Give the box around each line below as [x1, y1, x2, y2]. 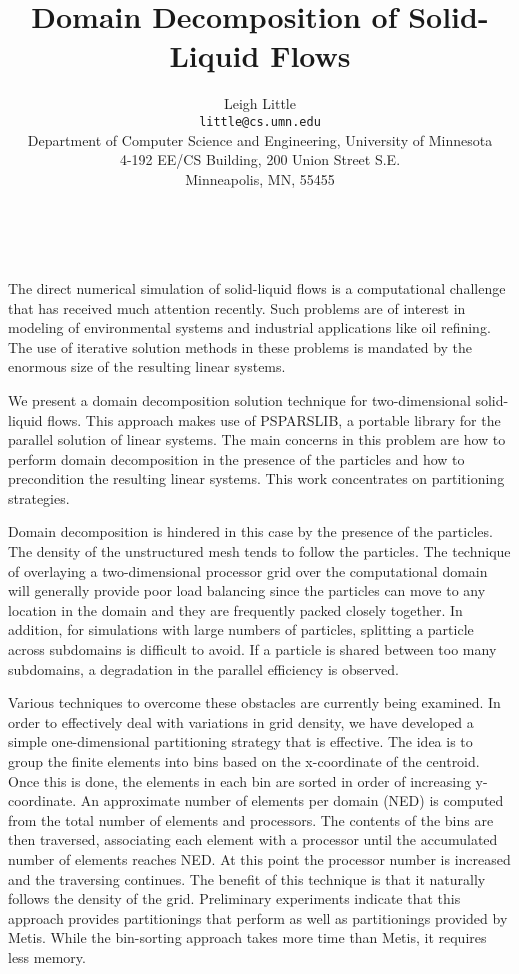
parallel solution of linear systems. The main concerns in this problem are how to [8, 429, 506, 450]
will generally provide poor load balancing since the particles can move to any [8, 580, 486, 601]
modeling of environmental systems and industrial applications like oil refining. [8, 317, 491, 338]
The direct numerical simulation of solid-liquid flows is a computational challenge [8, 277, 506, 298]
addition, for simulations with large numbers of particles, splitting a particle [8, 619, 474, 640]
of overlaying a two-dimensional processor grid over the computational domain [8, 560, 488, 581]
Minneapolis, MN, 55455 [185, 168, 335, 189]
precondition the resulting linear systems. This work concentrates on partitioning [8, 468, 505, 489]
